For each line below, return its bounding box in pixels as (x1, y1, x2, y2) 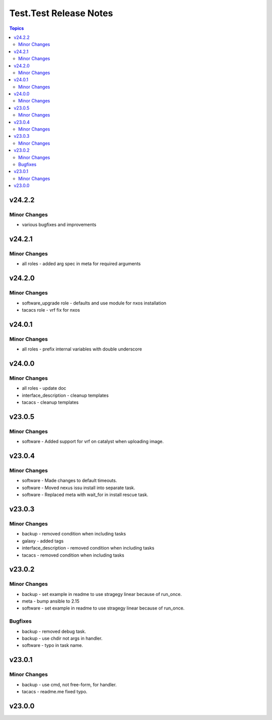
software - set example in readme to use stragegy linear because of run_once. (22, 605, 185, 611)
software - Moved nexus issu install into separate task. (22, 485, 135, 491)
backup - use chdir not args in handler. (22, 635, 103, 641)
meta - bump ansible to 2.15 (22, 598, 80, 605)
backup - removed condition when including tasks (22, 531, 126, 537)
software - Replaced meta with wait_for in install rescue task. (22, 492, 149, 498)
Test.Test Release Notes (9, 8, 113, 19)
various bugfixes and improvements (22, 222, 97, 228)
